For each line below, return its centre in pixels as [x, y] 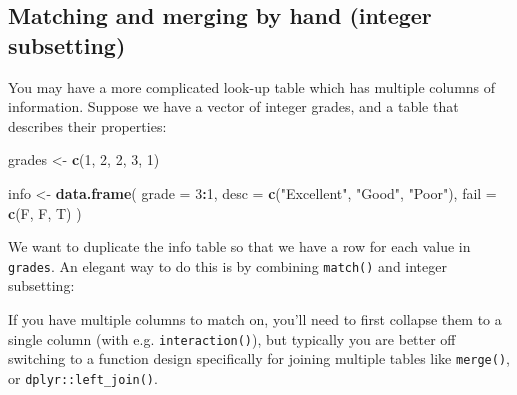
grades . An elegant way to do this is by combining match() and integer [227, 265]
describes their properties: [87, 125]
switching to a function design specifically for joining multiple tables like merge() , [259, 358]
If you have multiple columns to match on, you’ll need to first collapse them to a [255, 319]
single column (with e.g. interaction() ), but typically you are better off [232, 338]
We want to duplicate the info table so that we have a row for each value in [239, 246]
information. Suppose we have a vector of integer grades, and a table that [233, 106]
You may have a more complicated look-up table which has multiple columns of [252, 86]
